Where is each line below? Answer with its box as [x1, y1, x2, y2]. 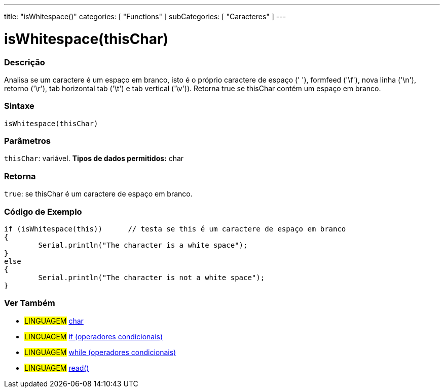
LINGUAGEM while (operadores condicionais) [24, 347, 176, 357]
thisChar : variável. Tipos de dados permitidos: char [4, 154, 184, 163]
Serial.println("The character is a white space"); [38, 241, 248, 249]
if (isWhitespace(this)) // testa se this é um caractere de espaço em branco [4, 224, 346, 233]
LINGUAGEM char [24, 316, 84, 325]
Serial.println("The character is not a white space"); [38, 273, 265, 282]
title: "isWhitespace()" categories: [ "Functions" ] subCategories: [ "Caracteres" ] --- [4, 12, 286, 21]
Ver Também [4, 298, 55, 308]
